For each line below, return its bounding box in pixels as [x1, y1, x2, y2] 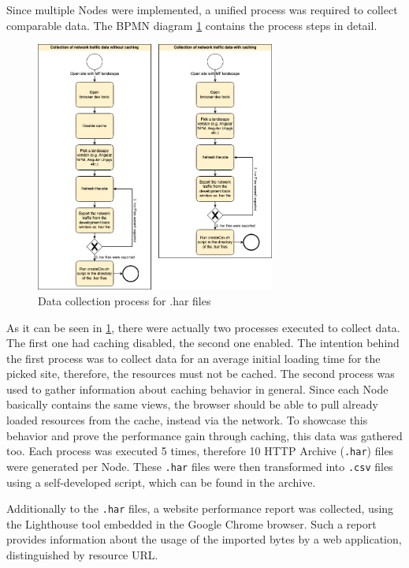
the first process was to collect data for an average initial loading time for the [6, 349, 381, 366]
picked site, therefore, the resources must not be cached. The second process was [6, 365, 395, 382]
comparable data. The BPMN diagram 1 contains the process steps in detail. [6, 17, 377, 33]
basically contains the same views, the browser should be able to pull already [6, 396, 378, 413]
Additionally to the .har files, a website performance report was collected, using [6, 500, 394, 517]
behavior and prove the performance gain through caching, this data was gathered [6, 427, 403, 443]
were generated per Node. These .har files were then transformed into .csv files [6, 458, 393, 474]
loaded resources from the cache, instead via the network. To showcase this [6, 412, 368, 428]
